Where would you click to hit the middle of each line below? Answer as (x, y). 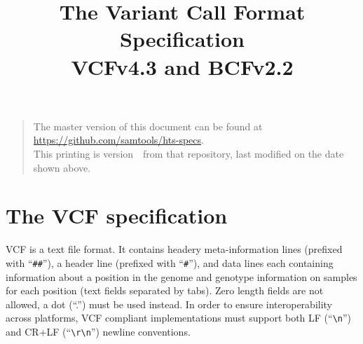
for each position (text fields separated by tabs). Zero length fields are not (165, 290)
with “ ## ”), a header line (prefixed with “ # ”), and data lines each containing (170, 262)
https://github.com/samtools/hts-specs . (118, 140)
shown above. (62, 167)
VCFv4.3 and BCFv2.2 (182, 66)
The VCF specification (117, 215)
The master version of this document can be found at (148, 126)
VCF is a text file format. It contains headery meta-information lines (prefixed (174, 249)
